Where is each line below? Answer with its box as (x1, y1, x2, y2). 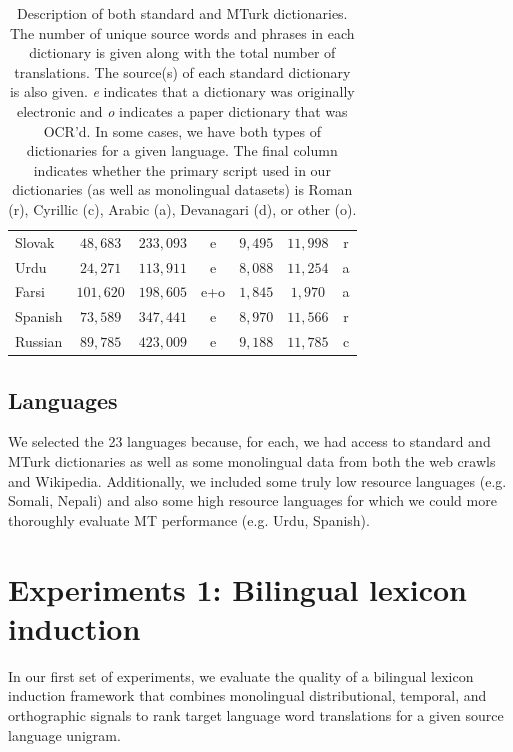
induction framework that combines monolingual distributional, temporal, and (8, 685, 487, 706)
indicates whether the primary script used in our (33, 159, 331, 180)
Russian (15, 331, 63, 352)
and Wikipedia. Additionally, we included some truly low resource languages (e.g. (8, 470, 507, 491)
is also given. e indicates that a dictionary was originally (9, 81, 355, 102)
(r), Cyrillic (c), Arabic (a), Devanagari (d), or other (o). (8, 198, 357, 219)
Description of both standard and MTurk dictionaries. (17, 3, 348, 23)
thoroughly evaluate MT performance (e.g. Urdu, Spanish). (8, 509, 370, 530)
